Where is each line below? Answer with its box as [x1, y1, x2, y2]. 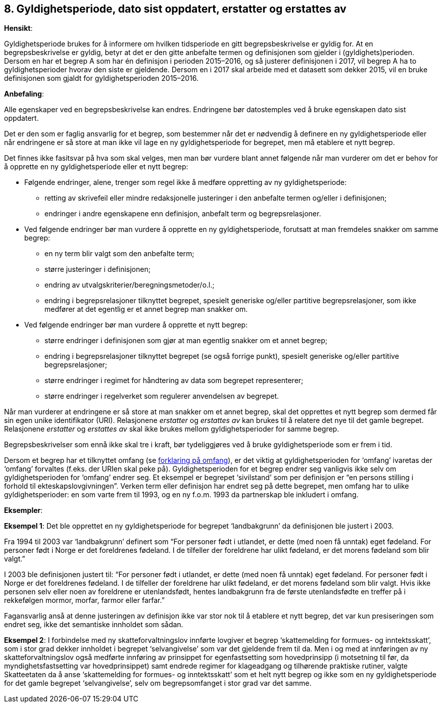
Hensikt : [4, 24, 33, 33]
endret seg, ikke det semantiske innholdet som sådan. [4, 620, 183, 629]
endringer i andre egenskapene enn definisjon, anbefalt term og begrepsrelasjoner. [44, 209, 321, 218]
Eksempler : [4, 506, 43, 515]
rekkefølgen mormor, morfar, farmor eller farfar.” [4, 596, 165, 605]
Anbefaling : [4, 89, 44, 99]
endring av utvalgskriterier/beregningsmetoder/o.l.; [44, 280, 215, 290]
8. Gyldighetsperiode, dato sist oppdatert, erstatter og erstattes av [4, 3, 347, 15]
